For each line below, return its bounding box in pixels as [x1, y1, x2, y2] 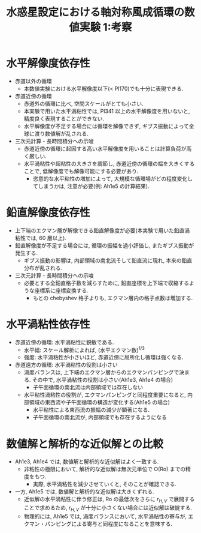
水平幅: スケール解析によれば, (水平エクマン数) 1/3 [23, 345, 145, 354]
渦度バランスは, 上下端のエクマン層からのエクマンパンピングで [23, 369, 179, 376]
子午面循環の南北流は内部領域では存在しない [32, 384, 144, 391]
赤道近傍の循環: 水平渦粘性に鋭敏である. [14, 339, 114, 346]
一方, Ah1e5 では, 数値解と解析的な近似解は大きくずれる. [14, 488, 154, 495]
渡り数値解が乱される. [34, 130, 89, 137]
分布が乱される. [23, 264, 63, 271]
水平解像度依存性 [6, 56, 91, 70]
